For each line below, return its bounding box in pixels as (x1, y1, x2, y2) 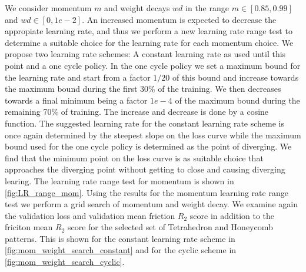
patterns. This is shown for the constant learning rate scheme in (5, 232, 235, 244)
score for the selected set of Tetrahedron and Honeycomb (67, 221, 273, 233)
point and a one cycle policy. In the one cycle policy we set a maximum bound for (5, 59, 301, 71)
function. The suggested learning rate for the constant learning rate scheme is (5, 117, 285, 129)
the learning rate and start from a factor (5, 71, 151, 83)
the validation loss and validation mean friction (5, 209, 175, 221)
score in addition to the (189, 209, 275, 221)
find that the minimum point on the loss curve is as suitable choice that (5, 151, 264, 164)
